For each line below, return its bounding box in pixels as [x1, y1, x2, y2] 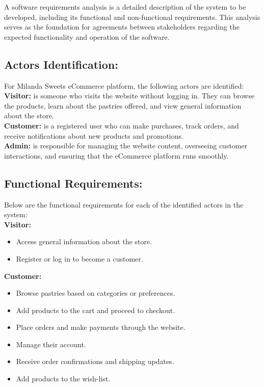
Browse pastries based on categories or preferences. [16, 288, 175, 298]
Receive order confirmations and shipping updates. [16, 356, 174, 367]
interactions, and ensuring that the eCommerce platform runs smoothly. [4, 150, 229, 161]
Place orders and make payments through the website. [16, 322, 186, 332]
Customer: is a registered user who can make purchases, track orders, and [4, 120, 239, 131]
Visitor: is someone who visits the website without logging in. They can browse [4, 90, 255, 101]
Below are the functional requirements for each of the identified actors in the [4, 199, 244, 210]
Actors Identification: [4, 56, 118, 72]
